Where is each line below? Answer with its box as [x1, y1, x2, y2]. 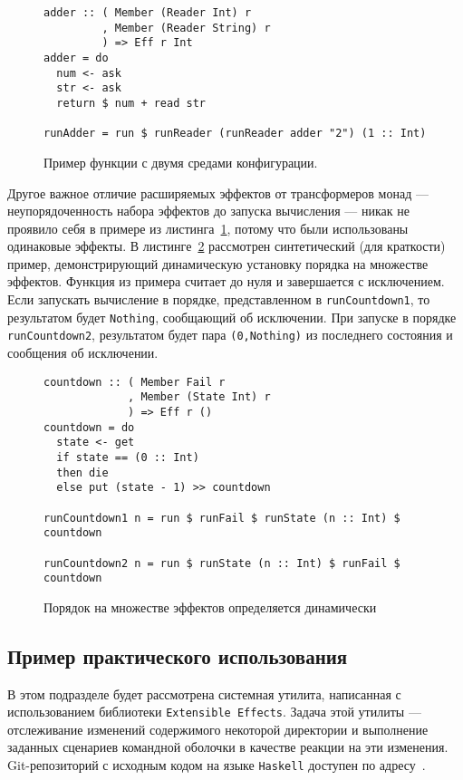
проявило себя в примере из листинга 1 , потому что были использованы [7, 218, 409, 237]
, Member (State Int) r [128, 390, 271, 404]
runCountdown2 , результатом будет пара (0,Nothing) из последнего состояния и [7, 325, 453, 344]
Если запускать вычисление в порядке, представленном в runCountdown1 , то [7, 290, 430, 309]
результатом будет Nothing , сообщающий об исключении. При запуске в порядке [7, 307, 457, 326]
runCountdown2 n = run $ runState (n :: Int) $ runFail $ [43, 556, 400, 570]
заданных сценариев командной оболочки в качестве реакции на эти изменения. [7, 737, 449, 756]
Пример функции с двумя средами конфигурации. [43, 152, 318, 171]
